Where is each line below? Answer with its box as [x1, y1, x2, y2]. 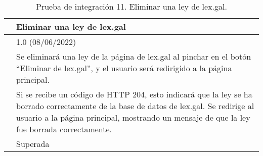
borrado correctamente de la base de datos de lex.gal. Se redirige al [16, 100, 254, 112]
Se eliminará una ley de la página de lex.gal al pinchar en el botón [16, 50, 251, 62]
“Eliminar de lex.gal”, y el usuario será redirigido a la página [16, 62, 232, 74]
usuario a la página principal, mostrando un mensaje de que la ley [16, 112, 250, 123]
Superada [16, 138, 50, 149]
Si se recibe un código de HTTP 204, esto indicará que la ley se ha [16, 88, 252, 100]
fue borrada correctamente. [16, 123, 112, 135]
